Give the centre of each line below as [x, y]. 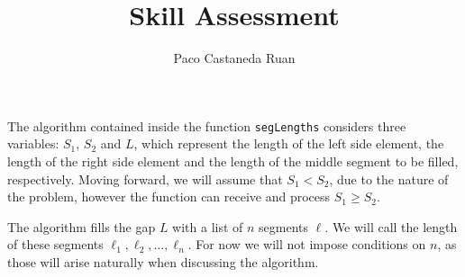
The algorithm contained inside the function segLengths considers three [207, 125]
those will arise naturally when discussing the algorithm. [163, 261]
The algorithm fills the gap [82, 226]
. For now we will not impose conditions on [307, 244]
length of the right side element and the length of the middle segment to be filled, [233, 161]
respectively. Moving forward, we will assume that [145, 179]
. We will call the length [391, 226]
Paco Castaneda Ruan [234, 58]
